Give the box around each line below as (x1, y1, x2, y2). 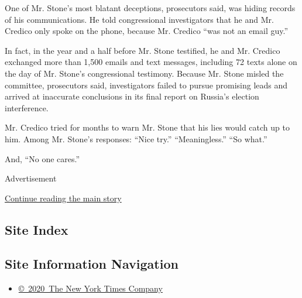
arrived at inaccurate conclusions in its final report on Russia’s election (5, 90, 259, 102)
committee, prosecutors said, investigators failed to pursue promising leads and (5, 78, 288, 91)
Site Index (5, 220, 68, 238)
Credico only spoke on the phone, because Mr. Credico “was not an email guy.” (5, 25, 289, 37)
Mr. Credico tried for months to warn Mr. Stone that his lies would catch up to (5, 121, 290, 133)
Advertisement (5, 172, 57, 184)
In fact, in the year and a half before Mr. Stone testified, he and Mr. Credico (5, 44, 280, 56)
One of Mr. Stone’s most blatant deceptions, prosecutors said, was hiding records (5, 2, 296, 13)
